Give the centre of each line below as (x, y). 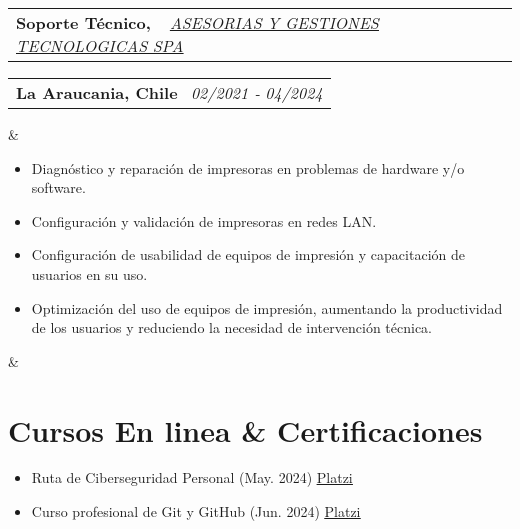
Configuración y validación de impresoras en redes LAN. (204, 220)
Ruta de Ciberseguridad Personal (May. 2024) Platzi (192, 477)
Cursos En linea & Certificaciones (245, 429)
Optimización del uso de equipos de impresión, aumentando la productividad (267, 307)
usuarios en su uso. (89, 273)
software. (58, 187)
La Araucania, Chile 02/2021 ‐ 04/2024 (169, 92)
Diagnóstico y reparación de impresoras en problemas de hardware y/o (248, 167)
